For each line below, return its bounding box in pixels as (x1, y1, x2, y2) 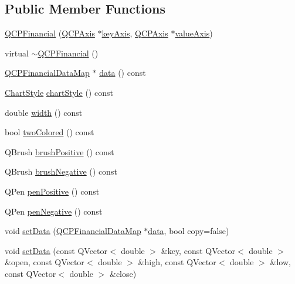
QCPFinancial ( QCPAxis (5, 27, 95, 39)
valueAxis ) (175, 27, 213, 39)
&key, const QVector (161, 244, 235, 256)
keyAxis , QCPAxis (101, 27, 168, 39)
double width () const (5, 106, 83, 118)
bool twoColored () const (5, 126, 94, 138)
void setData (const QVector (5, 244, 107, 256)
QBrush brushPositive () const (5, 145, 114, 158)
